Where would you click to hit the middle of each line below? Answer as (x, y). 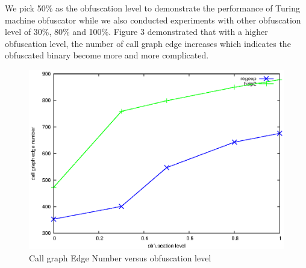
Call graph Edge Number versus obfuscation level (120, 258)
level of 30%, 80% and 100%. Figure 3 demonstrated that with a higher (136, 32)
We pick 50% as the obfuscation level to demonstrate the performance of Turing (152, 8)
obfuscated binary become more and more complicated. (107, 55)
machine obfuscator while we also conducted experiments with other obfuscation (153, 20)
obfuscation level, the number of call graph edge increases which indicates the (148, 43)
